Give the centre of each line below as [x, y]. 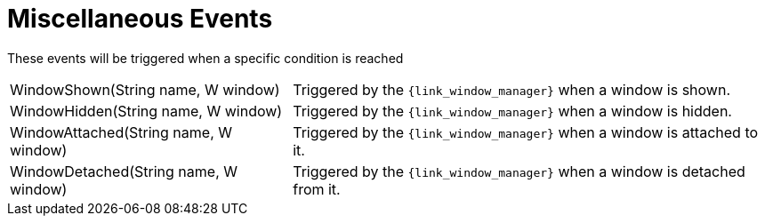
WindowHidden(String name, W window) [146, 111]
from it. [317, 189]
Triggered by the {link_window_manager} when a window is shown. [512, 89]
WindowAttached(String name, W [121, 132]
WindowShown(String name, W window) [145, 89]
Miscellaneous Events [140, 19]
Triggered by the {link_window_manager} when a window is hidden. [512, 111]
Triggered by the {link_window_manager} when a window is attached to [526, 132]
